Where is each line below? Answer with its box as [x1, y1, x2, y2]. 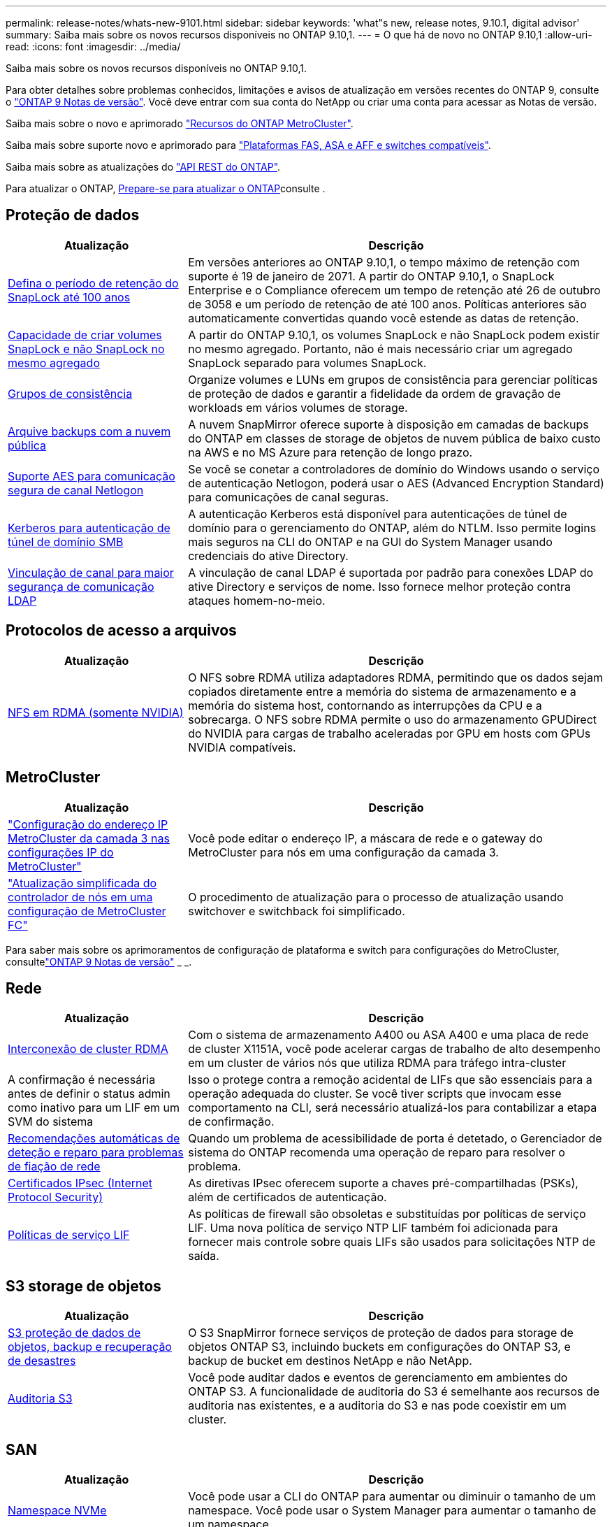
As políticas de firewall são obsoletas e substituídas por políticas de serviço [188, 1207, 586, 1221]
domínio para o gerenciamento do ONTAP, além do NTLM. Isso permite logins [188, 520, 597, 535]
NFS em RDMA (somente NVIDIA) [8, 705, 184, 719]
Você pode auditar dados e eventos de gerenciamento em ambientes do [188, 1370, 568, 1385]
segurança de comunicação [8, 579, 154, 594]
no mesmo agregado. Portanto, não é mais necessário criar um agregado [188, 341, 573, 356]
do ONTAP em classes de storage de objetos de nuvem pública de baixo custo [188, 431, 601, 445]
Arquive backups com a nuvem [8, 424, 171, 438]
